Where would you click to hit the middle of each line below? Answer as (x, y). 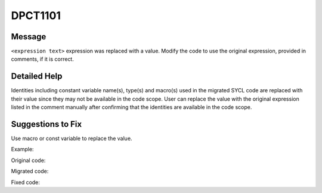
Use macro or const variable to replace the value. (72, 138)
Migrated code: (30, 171)
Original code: (28, 160)
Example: (22, 150)
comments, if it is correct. (42, 59)
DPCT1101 (36, 15)
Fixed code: (25, 182)
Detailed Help (37, 77)
